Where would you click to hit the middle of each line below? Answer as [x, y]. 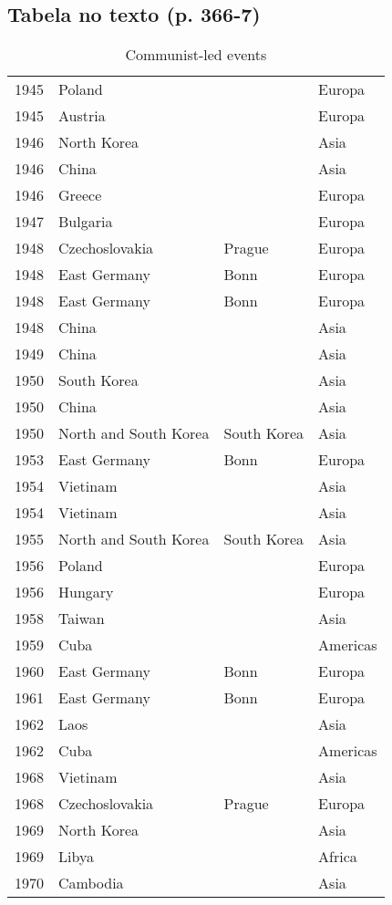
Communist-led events [196, 55]
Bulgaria [86, 222]
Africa [338, 857]
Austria [82, 116]
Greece [80, 195]
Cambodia [91, 883]
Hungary [86, 592]
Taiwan [82, 619]
